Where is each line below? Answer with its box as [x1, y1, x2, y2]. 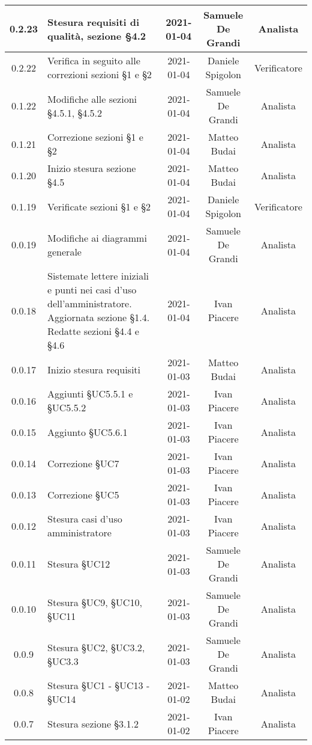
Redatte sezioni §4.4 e [47, 324, 139, 338]
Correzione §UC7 [47, 456, 119, 470]
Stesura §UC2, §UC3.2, [47, 640, 145, 654]
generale [47, 244, 82, 259]
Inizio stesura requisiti [47, 362, 141, 376]
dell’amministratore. [47, 296, 132, 310]
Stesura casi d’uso [47, 512, 122, 526]
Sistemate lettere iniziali [47, 269, 149, 283]
